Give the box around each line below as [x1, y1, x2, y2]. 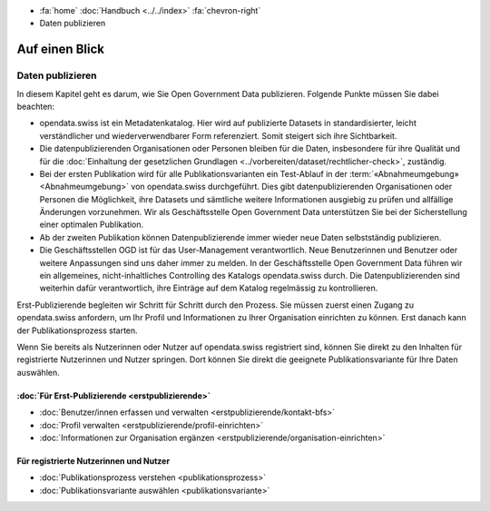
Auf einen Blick [16, 42, 104, 57]
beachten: [16, 101, 54, 112]
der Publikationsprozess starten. [16, 325, 138, 336]
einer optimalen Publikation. [39, 219, 144, 231]
